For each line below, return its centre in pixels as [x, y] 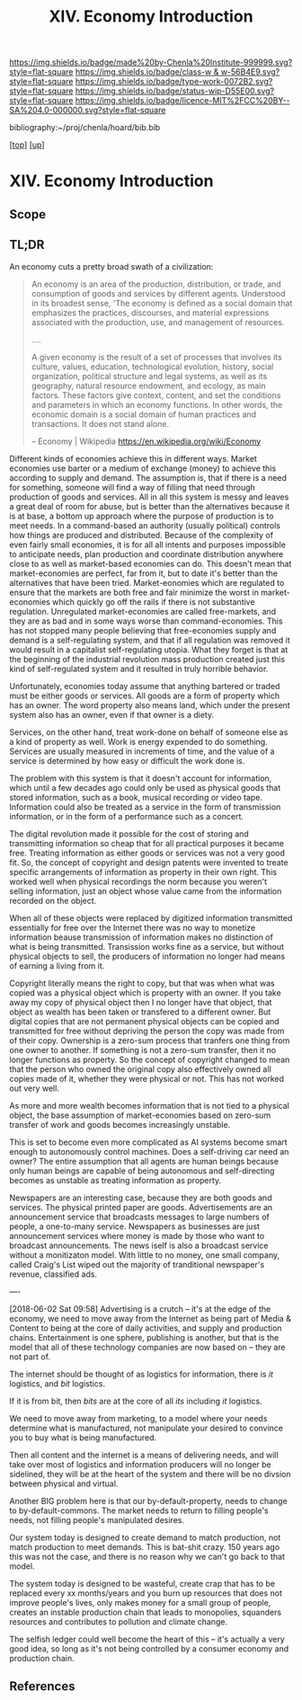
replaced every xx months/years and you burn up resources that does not [146, 1593]
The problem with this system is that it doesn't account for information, [141, 778]
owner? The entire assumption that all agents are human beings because [144, 1161]
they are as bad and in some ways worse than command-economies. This [146, 621]
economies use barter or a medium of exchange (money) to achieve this [143, 468]
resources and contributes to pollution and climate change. [118, 1621]
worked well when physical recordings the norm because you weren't [138, 881]
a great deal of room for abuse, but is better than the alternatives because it [150, 506]
